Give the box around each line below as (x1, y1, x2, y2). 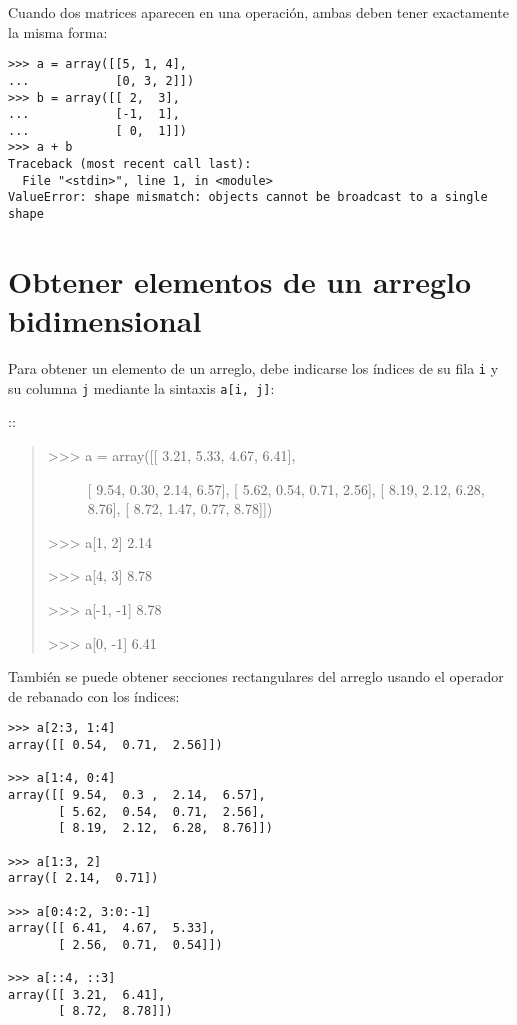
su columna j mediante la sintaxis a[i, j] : (8, 377, 275, 398)
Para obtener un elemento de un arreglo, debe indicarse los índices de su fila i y (8, 358, 499, 379)
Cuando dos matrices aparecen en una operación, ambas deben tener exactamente (8, 2, 509, 22)
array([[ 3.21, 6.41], (8, 987, 166, 1002)
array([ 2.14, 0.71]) (8, 871, 159, 886)
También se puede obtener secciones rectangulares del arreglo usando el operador (8, 666, 504, 687)
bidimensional (8, 300, 202, 341)
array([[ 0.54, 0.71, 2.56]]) (8, 737, 223, 752)
